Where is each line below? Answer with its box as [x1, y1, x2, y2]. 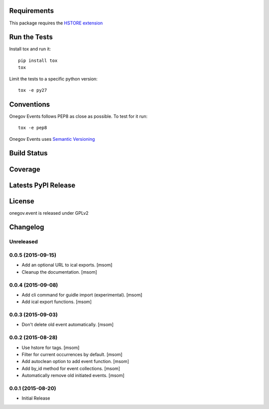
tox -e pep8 [18, 125, 47, 131]
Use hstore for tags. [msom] [21, 345, 80, 351]
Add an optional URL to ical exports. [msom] [21, 262, 113, 268]
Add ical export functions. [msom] [21, 299, 92, 305]
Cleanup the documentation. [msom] [21, 269, 97, 275]
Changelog [9, 223, 44, 232]
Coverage [9, 165, 40, 173]
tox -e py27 [18, 87, 47, 93]
